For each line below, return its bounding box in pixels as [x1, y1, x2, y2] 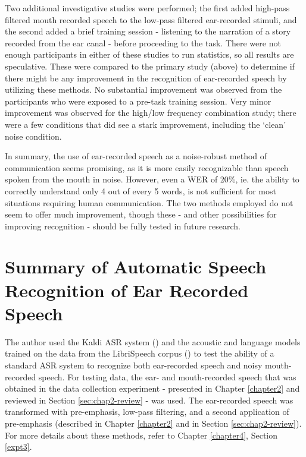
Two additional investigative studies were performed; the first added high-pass [5, 2, 290, 14]
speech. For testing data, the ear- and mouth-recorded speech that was [38, 370, 296, 383]
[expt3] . [5, 440, 32, 453]
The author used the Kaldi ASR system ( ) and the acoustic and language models [5, 335, 301, 348]
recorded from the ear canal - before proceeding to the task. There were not [5, 36, 281, 49]
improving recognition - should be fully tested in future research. [5, 219, 241, 232]
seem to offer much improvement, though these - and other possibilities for [5, 208, 277, 220]
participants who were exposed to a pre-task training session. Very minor [5, 94, 271, 107]
